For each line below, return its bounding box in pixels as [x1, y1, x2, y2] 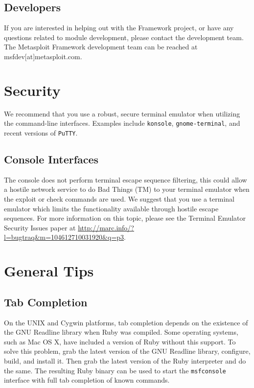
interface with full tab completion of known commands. [4, 375, 170, 385]
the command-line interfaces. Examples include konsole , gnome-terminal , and [4, 118, 240, 128]
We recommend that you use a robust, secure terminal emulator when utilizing [4, 108, 240, 118]
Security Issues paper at [4, 222, 76, 232]
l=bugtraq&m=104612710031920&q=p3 [4, 232, 124, 242]
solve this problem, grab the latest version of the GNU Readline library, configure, [4, 346, 251, 356]
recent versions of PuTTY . [4, 127, 78, 137]
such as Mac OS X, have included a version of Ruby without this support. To [4, 336, 236, 346]
